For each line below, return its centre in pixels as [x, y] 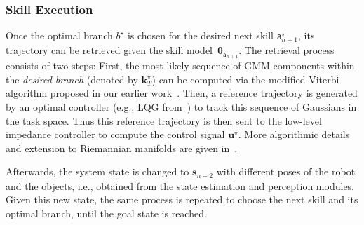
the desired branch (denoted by [72, 79]
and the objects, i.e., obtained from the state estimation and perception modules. [180, 185]
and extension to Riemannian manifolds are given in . [122, 148]
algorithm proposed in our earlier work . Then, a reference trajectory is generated [182, 93]
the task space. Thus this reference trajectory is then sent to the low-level [164, 120]
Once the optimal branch [59, 35]
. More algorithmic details [294, 134]
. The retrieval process [287, 50]
